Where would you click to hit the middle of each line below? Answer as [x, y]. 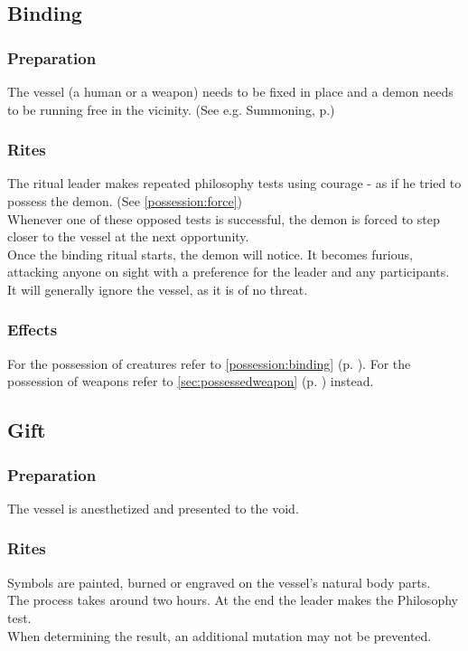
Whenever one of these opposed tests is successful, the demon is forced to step [224, 218]
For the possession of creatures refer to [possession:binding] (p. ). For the [209, 363]
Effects [33, 330]
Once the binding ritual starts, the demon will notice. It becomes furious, [210, 254]
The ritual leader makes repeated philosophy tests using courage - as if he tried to [234, 183]
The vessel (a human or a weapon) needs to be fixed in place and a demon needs [230, 91]
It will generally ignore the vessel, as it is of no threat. [158, 289]
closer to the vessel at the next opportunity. [128, 236]
